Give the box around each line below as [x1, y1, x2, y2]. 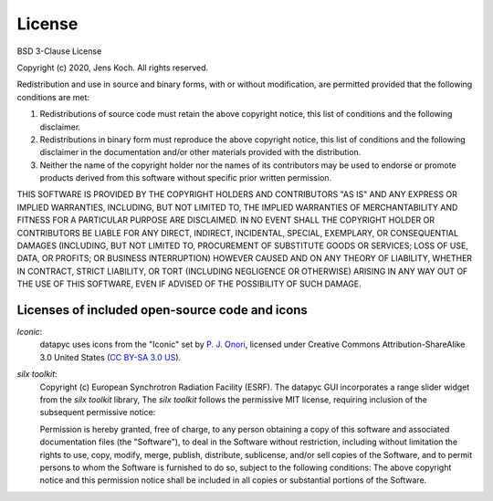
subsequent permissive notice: [39, 407, 156, 418]
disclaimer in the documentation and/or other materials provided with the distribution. [39, 147, 362, 158]
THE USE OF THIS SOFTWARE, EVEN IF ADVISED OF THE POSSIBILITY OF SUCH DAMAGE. [16, 278, 362, 289]
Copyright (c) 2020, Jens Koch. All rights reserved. [16, 62, 209, 73]
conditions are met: [16, 91, 90, 102]
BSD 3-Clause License [16, 46, 102, 57]
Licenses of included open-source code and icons [16, 302, 308, 318]
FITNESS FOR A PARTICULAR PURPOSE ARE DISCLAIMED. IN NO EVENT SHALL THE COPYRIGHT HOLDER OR [16, 214, 435, 225]
